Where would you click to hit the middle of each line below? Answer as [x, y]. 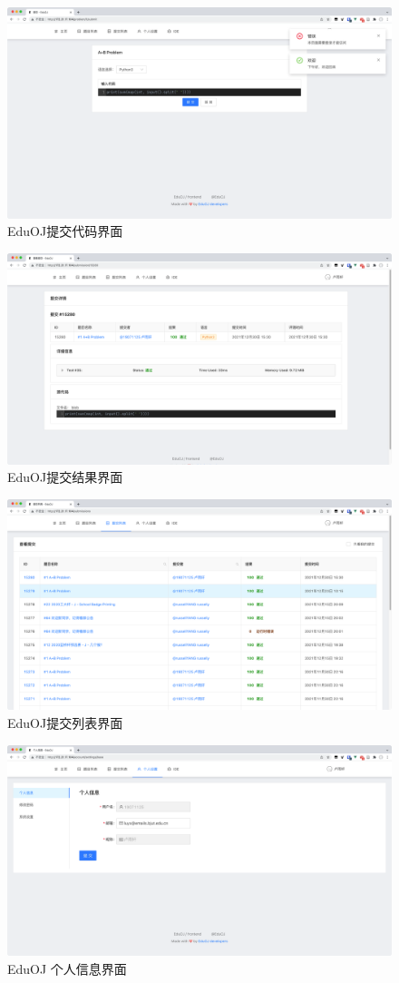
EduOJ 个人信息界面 [67, 968]
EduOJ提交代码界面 [65, 231]
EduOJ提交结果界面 [65, 477]
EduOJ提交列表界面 [65, 723]
